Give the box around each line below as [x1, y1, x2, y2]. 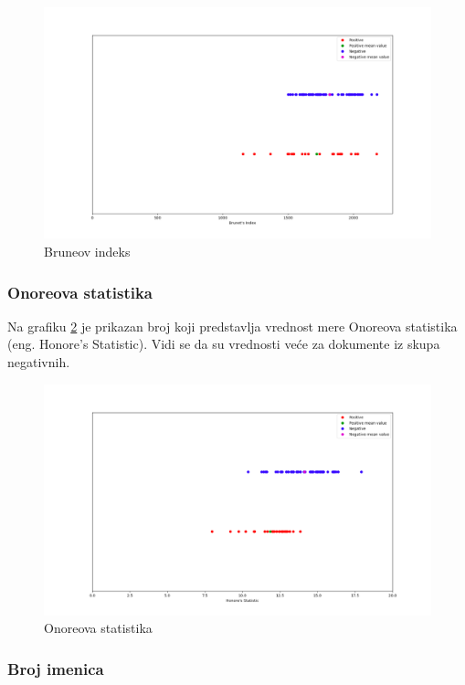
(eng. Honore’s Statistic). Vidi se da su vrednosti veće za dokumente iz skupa [7, 334, 440, 353]
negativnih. [7, 353, 70, 371]
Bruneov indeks [44, 242, 131, 260]
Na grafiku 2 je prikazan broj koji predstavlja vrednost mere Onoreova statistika [7, 316, 458, 335]
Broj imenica [7, 657, 104, 680]
